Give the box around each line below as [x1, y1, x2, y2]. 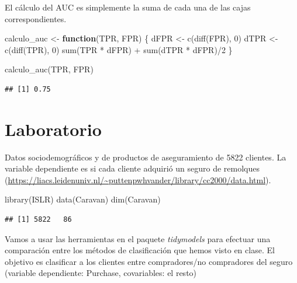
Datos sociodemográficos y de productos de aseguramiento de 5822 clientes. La [5, 151, 286, 163]
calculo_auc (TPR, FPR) [5, 63, 94, 75]
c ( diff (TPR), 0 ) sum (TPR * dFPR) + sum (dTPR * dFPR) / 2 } [5, 43, 233, 55]
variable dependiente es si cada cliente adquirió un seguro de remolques [5, 162, 260, 174]
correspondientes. [5, 12, 67, 25]
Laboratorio [5, 117, 102, 141]
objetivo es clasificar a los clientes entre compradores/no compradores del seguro [5, 255, 293, 267]
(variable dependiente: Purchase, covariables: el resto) [5, 267, 197, 279]
